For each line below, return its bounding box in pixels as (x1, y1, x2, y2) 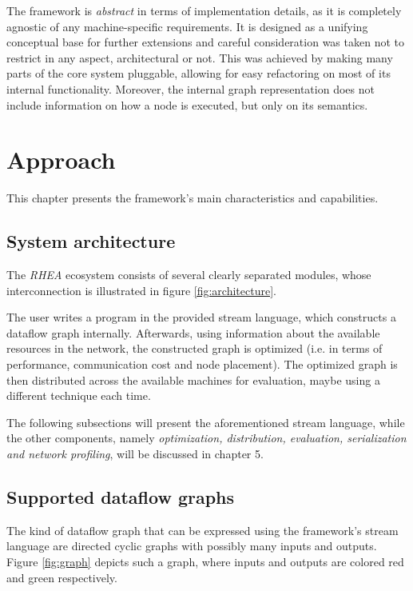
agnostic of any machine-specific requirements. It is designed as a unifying (6, 18, 368, 34)
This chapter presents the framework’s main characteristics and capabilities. (6, 190, 379, 206)
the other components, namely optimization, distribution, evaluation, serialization (6, 429, 407, 446)
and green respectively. (6, 569, 117, 585)
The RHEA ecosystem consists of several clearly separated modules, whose (6, 266, 371, 283)
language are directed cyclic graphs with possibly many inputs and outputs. (6, 537, 377, 554)
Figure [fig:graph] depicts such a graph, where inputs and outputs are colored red (6, 553, 404, 569)
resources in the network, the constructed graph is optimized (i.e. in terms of (6, 340, 383, 357)
